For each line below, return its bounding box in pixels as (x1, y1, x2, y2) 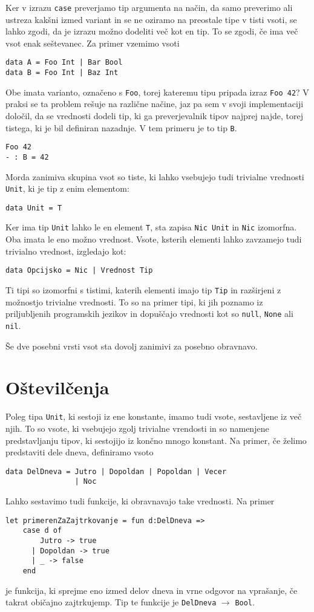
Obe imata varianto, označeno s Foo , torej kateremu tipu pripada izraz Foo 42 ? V (5, 85, 309, 98)
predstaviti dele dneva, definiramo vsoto (5, 446, 154, 458)
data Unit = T (5, 203, 62, 212)
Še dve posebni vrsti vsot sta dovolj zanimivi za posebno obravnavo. (5, 339, 258, 352)
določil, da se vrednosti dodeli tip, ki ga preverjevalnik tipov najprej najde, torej (5, 109, 303, 122)
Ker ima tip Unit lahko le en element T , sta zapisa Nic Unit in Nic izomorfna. (5, 221, 297, 233)
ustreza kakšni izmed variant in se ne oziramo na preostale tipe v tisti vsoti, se (5, 13, 297, 25)
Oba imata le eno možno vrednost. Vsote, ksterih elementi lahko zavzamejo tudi (5, 233, 302, 246)
